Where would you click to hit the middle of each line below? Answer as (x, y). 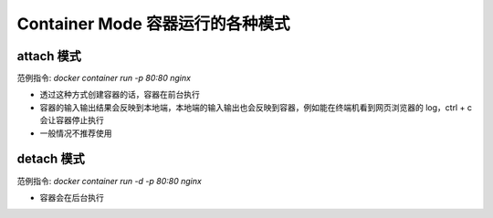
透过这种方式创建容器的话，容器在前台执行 (120, 95)
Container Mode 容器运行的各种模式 (153, 24)
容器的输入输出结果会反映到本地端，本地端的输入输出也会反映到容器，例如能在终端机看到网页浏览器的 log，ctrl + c (256, 107)
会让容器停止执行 (72, 120)
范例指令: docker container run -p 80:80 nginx (104, 78)
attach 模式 (49, 56)
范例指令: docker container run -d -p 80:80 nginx (110, 181)
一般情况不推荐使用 (76, 133)
